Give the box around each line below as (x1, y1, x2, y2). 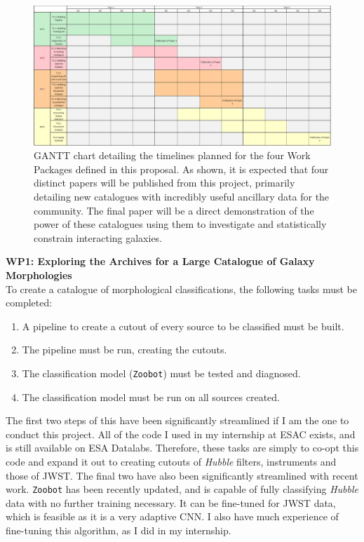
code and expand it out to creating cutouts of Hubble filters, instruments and (6, 454, 337, 468)
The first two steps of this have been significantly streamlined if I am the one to (6, 413, 349, 428)
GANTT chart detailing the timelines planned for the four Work (34, 148, 311, 163)
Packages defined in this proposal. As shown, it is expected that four (34, 161, 329, 176)
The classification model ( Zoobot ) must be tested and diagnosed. (22, 365, 301, 380)
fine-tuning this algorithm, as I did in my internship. (6, 522, 231, 537)
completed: (6, 295, 53, 310)
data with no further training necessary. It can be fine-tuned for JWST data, (6, 495, 336, 510)
